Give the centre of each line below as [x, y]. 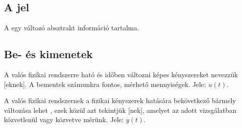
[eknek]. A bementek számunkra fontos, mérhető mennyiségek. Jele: [105, 84]
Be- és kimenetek [48, 54]
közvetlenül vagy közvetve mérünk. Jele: [64, 119]
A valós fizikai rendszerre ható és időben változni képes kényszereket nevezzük [121, 74]
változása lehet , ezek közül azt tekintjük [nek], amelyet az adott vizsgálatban [120, 110]
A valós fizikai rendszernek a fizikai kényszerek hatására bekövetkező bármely [120, 100]
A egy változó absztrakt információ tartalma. [72, 28]
